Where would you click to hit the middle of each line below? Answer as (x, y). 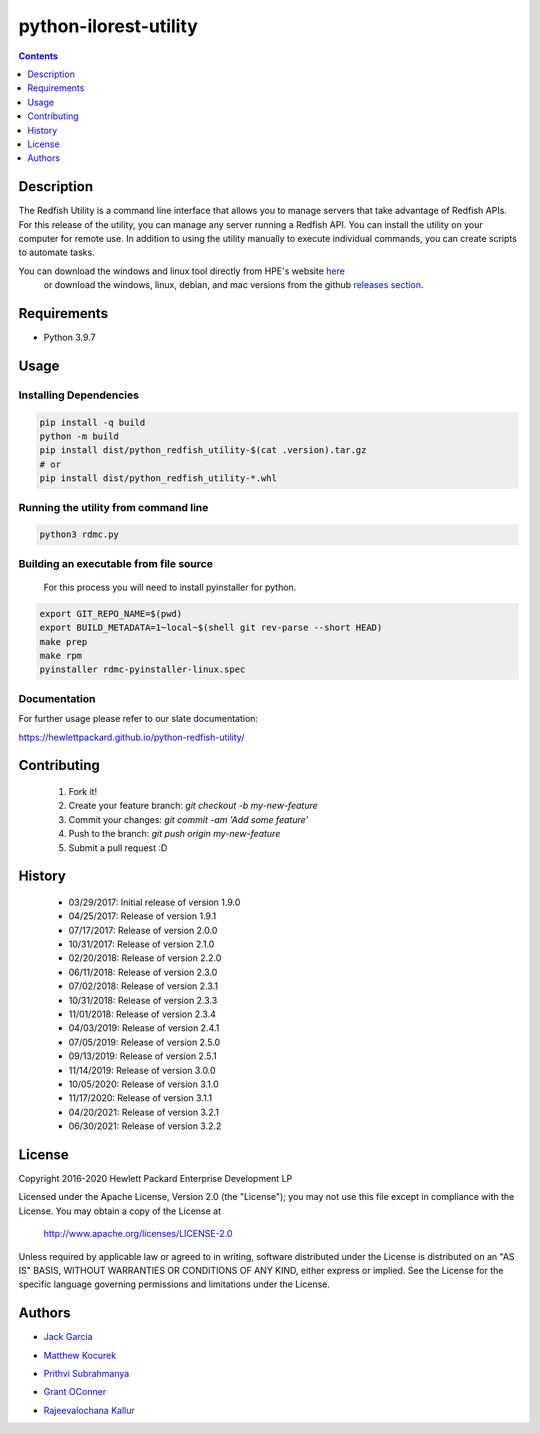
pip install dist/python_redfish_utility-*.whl (158, 478)
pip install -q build (92, 422)
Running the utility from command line (113, 507)
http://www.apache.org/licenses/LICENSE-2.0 (138, 1234)
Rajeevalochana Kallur (89, 1410)
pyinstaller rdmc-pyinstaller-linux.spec (142, 669)
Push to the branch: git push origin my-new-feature (174, 834)
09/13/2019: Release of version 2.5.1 (142, 1056)
